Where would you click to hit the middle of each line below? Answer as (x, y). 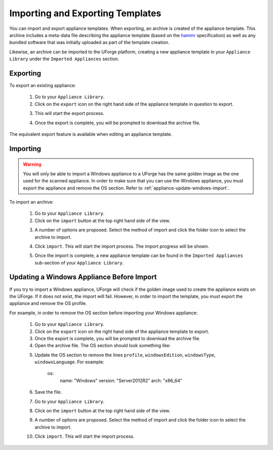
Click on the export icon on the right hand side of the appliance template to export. (122, 331)
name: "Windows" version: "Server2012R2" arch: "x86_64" (121, 381)
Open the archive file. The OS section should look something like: (103, 346)
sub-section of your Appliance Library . (79, 262)
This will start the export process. (70, 114)
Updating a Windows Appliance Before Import (83, 277)
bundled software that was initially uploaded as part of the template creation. (89, 43)
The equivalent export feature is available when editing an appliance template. (91, 134)
